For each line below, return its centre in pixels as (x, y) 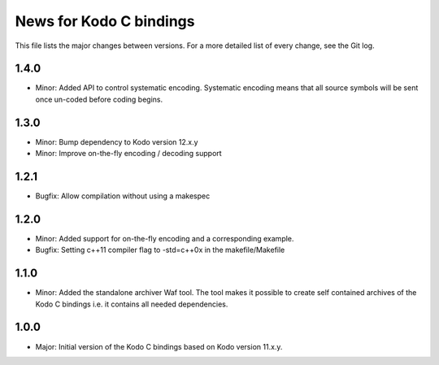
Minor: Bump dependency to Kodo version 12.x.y (117, 141)
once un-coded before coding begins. (99, 99)
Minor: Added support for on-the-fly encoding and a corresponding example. (165, 238)
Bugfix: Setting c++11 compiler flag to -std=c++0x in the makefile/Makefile (160, 250)
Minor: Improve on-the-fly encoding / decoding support (129, 154)
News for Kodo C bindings (105, 21)
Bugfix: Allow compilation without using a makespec (123, 196)
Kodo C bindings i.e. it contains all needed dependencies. (132, 304)
